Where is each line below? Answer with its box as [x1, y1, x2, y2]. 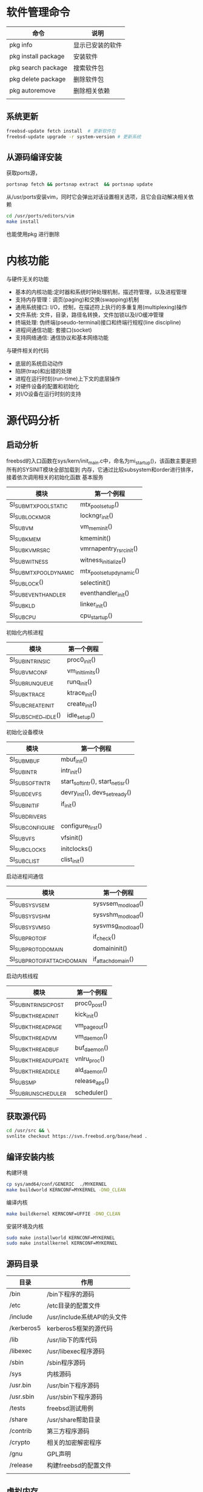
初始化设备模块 [6, 728, 44, 735]
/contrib [9, 1427, 32, 1435]
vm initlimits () [67, 666, 100, 676]
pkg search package [9, 63, 68, 72]
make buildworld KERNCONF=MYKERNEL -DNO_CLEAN [6, 1186, 126, 1193]
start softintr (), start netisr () [60, 777, 130, 787]
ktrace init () [67, 688, 97, 698]
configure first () [60, 821, 103, 832]
